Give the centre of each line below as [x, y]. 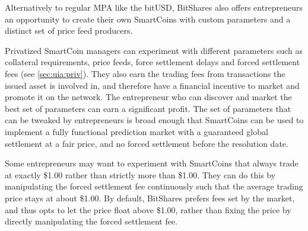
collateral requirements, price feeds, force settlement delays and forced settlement [153, 62]
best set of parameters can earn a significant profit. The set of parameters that [148, 108]
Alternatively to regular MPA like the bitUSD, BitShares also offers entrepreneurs [154, 7]
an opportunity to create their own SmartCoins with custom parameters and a [148, 19]
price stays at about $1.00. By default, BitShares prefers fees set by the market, [150, 198]
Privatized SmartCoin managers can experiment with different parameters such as [154, 50]
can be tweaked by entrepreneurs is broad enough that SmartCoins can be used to [154, 120]
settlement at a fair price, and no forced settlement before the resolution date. [147, 143]
